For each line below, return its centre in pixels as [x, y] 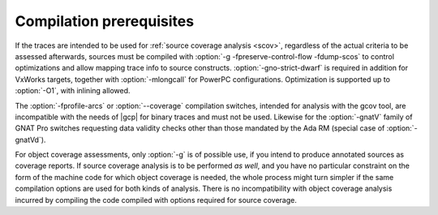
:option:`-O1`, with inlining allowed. [73, 91]
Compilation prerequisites [105, 21]
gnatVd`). [30, 140]
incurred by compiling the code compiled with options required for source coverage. [156, 200]
